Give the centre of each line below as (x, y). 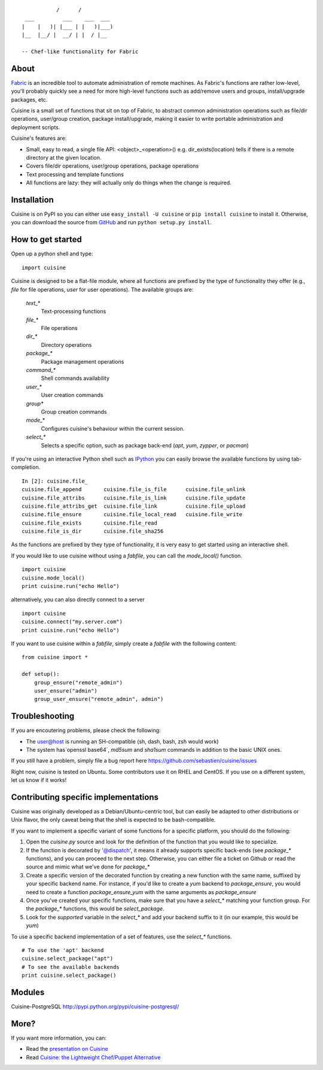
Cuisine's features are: (39, 138)
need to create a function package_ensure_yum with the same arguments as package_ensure (141, 892)
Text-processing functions (74, 312)
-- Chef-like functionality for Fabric (80, 51)
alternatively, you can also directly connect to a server (78, 600)
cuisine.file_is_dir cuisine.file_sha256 (93, 531)
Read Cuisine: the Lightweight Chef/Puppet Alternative (93, 1057)
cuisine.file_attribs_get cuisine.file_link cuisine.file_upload (134, 506)
